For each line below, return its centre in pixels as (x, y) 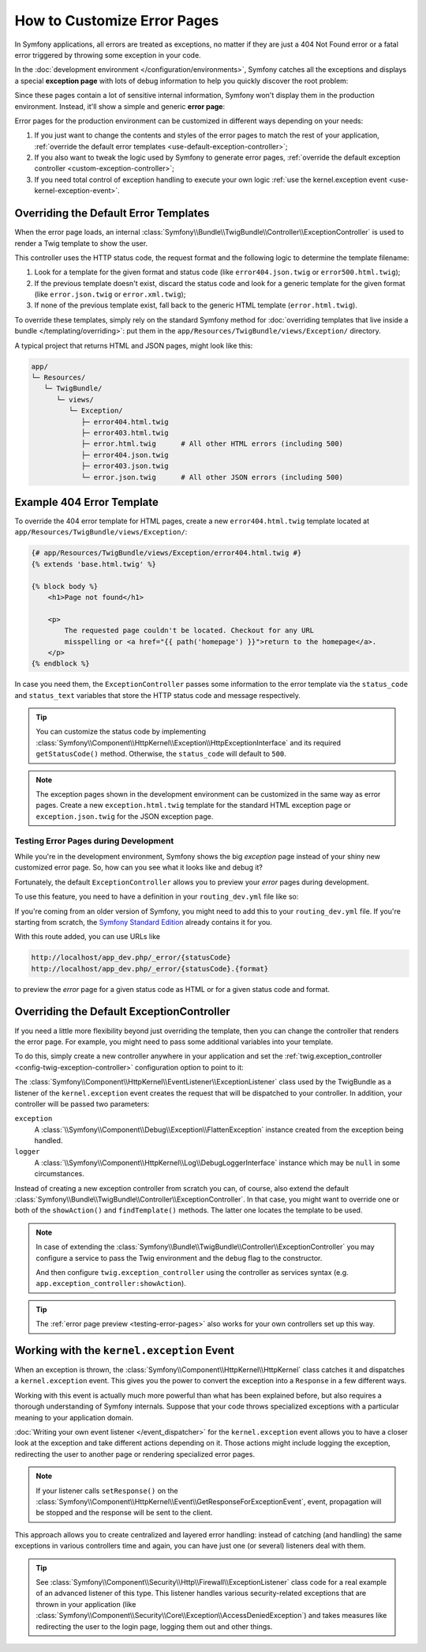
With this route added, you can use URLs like (88, 937)
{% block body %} (65, 586)
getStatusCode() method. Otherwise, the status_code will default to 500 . (161, 754)
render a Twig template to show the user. (81, 243)
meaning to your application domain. (74, 1417)
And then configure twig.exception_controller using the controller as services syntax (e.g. (192, 1272)
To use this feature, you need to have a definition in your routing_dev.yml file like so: (157, 896)
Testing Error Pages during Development (94, 840)
